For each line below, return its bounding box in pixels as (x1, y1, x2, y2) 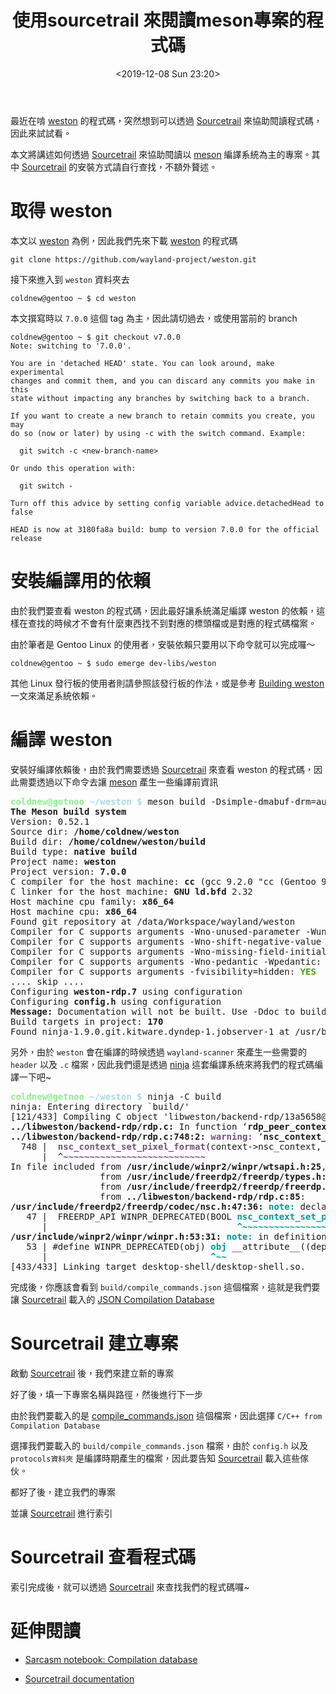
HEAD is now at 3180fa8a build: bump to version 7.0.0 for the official (10, 524, 320, 535)
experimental (10, 367, 65, 377)
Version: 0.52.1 (10, 816, 90, 827)
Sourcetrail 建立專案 (10, 1332, 179, 1355)
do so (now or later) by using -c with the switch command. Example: (10, 428, 307, 438)
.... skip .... (10, 976, 85, 987)
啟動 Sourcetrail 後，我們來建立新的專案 (10, 1367, 175, 1379)
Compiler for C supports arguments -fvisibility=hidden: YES (10, 966, 317, 977)
